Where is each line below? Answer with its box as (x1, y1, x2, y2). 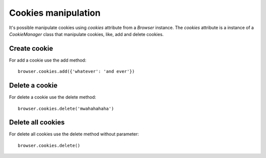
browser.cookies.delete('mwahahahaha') (18, 106, 114, 111)
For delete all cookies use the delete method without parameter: (9, 131, 139, 137)
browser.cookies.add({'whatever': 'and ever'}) (18, 69, 135, 74)
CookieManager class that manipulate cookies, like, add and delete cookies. (9, 31, 164, 37)
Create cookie (9, 44, 53, 53)
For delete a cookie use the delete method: (9, 94, 96, 100)
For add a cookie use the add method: (9, 57, 86, 63)
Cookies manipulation (9, 7, 101, 18)
